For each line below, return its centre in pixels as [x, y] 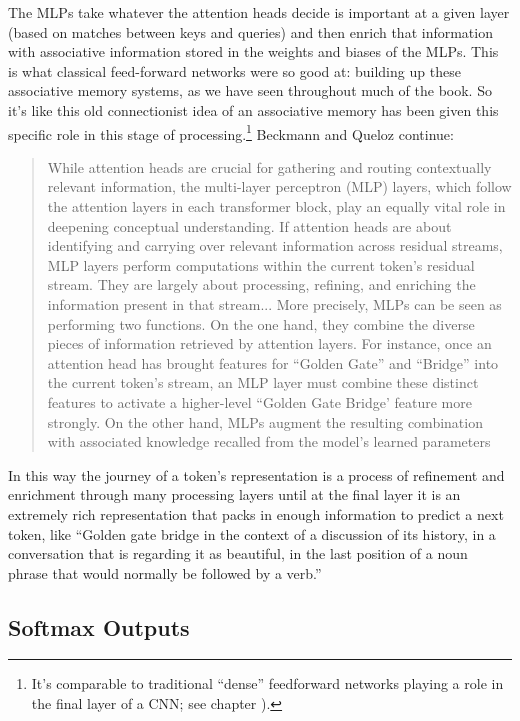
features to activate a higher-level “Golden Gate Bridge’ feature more [259, 401]
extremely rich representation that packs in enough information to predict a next [256, 513]
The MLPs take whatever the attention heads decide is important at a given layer [259, 12]
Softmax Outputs [99, 626]
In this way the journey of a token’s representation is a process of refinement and [256, 474]
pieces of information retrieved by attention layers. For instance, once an [269, 343]
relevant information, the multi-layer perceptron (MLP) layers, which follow [279, 186]
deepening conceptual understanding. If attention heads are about [249, 225]
